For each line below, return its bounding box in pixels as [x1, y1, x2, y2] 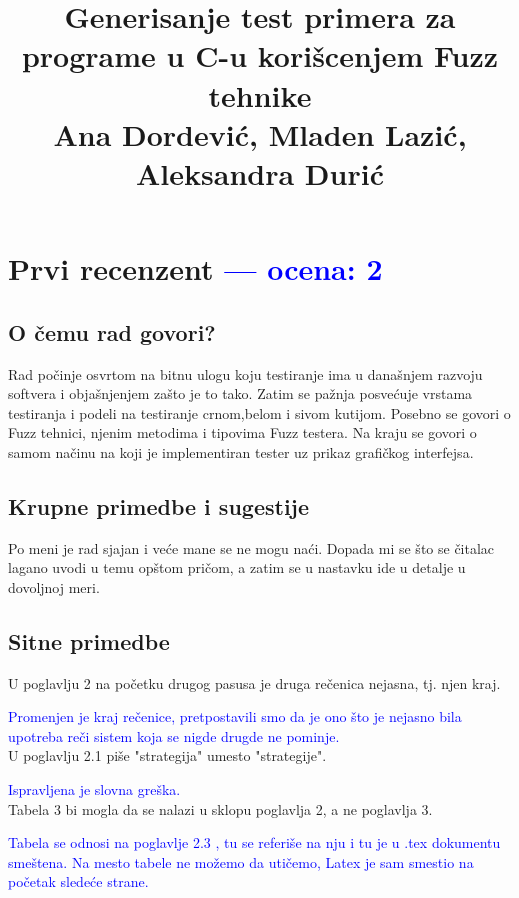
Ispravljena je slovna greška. [8, 779, 181, 800]
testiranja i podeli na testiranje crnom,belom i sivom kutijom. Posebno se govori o [8, 402, 511, 423]
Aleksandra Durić [136, 152, 384, 193]
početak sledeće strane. [8, 871, 149, 892]
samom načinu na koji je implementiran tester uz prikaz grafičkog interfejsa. [8, 441, 474, 462]
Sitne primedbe [8, 625, 170, 656]
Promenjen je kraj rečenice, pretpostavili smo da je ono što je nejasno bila [8, 706, 462, 727]
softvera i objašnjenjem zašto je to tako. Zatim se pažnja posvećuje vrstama [8, 383, 473, 404]
